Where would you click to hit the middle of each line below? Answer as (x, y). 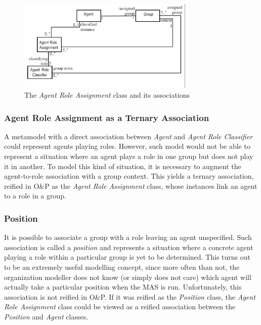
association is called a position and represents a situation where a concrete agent (129, 247)
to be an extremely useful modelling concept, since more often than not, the (122, 267)
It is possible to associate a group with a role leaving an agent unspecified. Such (128, 237)
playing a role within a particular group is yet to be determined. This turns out (127, 257)
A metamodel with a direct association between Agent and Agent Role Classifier (128, 136)
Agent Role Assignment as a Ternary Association (107, 117)
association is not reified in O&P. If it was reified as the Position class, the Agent (130, 296)
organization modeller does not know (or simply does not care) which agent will (128, 277)
